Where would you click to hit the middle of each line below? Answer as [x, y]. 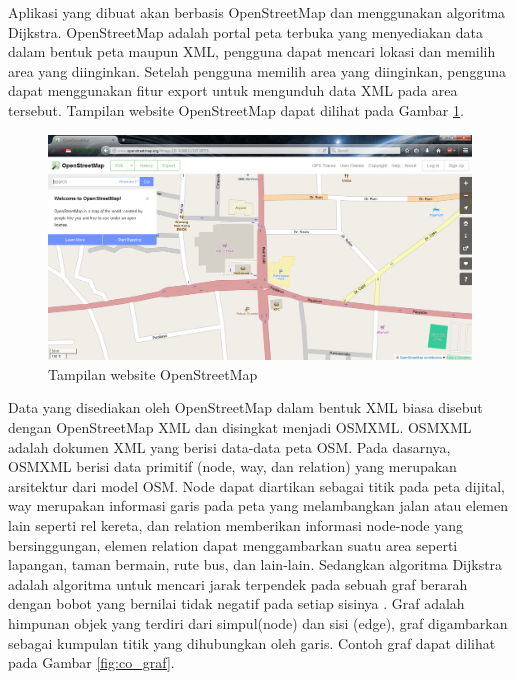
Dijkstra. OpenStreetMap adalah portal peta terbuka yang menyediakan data [245, 31]
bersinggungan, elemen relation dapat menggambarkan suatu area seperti [233, 544]
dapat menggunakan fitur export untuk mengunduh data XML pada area [233, 90]
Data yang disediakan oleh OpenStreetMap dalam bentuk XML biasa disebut [245, 407]
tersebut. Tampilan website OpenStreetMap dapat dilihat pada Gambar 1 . [236, 109]
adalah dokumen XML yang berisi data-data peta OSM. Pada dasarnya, [229, 446]
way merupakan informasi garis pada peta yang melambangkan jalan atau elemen [258, 505]
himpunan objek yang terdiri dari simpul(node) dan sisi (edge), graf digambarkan [258, 622]
